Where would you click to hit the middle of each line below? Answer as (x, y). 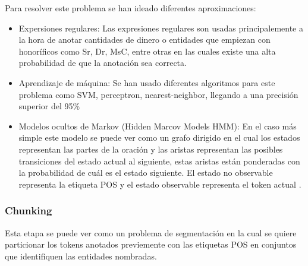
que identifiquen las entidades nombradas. (81, 256)
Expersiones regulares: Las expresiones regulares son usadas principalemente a (161, 28)
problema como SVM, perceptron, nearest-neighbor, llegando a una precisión (158, 94)
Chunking (29, 210)
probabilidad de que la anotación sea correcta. (103, 63)
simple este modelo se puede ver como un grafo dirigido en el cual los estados (159, 137)
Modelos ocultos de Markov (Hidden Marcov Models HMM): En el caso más (158, 126)
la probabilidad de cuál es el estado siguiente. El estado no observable (146, 172)
